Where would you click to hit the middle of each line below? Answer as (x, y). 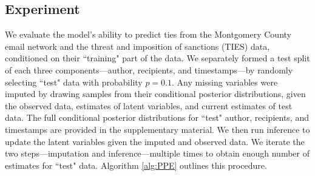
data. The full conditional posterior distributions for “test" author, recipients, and (157, 117)
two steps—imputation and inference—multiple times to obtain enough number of (157, 153)
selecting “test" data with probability (74, 82)
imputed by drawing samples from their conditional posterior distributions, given (155, 94)
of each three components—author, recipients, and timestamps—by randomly (149, 69)
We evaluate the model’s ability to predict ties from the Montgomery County (148, 34)
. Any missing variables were (225, 82)
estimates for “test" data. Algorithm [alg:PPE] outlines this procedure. (136, 165)
